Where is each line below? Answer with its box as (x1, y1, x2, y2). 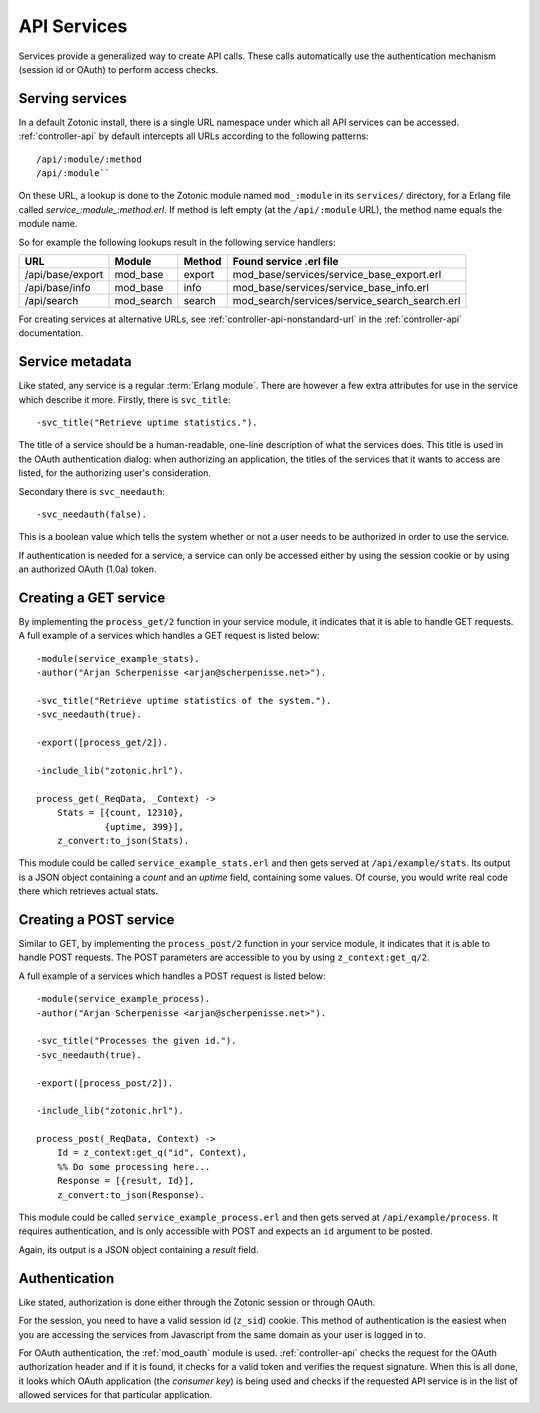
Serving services (18, 90, 127, 107)
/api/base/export (24, 267, 104, 281)
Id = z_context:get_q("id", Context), (56, 1147, 248, 1159)
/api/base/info (24, 280, 91, 294)
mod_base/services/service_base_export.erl (232, 267, 442, 281)
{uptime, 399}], (104, 821, 185, 832)
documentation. (18, 327, 84, 339)
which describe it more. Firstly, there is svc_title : (18, 393, 232, 405)
